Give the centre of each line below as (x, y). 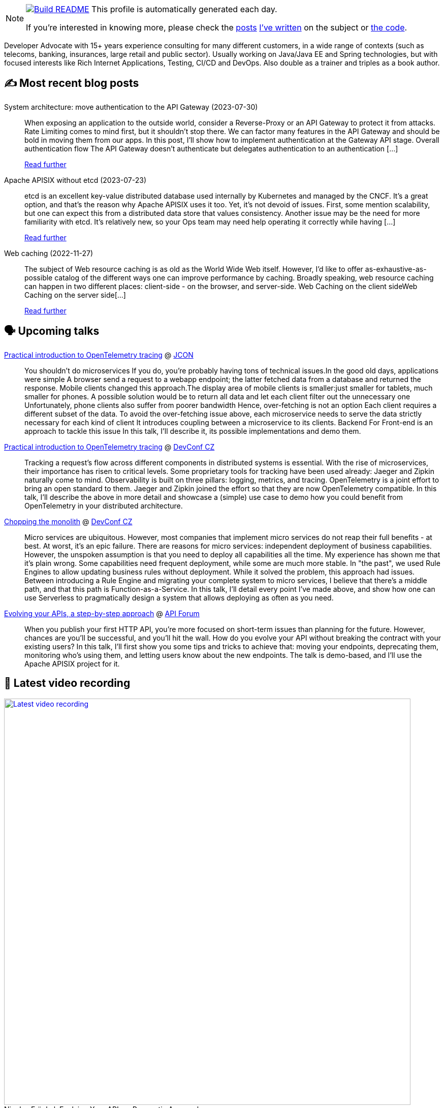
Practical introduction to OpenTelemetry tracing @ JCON (99, 355)
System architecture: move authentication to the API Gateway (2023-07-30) (131, 107)
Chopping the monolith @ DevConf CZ (68, 521)
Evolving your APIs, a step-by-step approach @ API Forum (102, 613)
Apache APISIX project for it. (72, 663)
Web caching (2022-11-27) (49, 253)
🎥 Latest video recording (67, 683)
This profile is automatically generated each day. (184, 9)
